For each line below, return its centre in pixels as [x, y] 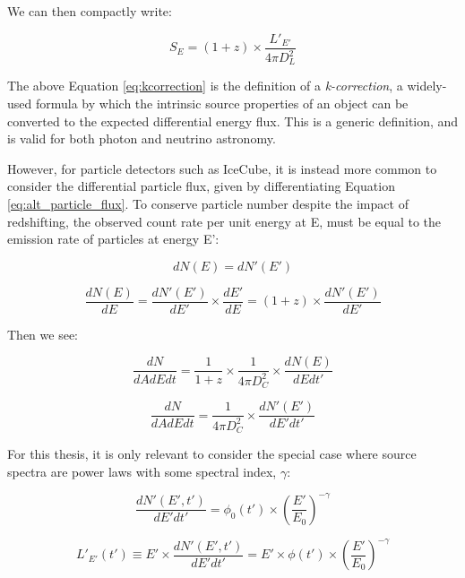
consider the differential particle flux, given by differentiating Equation [201, 186]
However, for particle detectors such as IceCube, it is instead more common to [222, 168]
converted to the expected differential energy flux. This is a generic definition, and [233, 121]
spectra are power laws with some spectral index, [142, 471]
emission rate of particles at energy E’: [113, 239]
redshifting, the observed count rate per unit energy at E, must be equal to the [224, 221]
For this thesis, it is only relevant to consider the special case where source [212, 454]
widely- [427, 86]
